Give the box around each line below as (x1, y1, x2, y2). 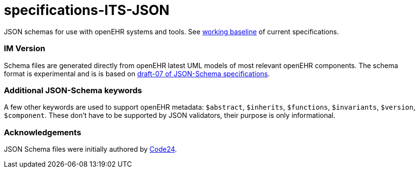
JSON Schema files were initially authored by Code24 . (4, 145, 177, 153)
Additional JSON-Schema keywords (4, 85, 142, 95)
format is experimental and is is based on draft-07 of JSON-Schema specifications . (4, 69, 270, 78)
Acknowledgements (4, 127, 81, 137)
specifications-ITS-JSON (4, 2, 170, 18)
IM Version (4, 43, 46, 54)
